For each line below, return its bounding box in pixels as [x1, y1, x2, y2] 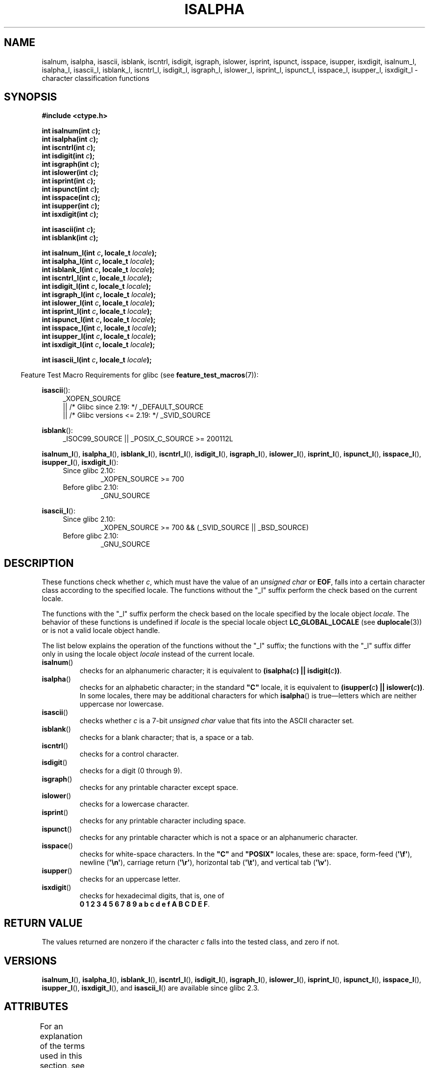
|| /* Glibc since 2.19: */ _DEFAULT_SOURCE [63, 403, 204, 411]
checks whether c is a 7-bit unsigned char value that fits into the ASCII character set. [79, 716, 354, 725]
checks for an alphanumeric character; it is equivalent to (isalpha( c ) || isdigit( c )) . [79, 666, 342, 675]
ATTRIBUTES [4, 1000, 69, 1013]
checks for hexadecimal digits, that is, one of [79, 891, 224, 900]
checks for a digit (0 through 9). [79, 766, 182, 775]
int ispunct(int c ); [42, 185, 99, 194]
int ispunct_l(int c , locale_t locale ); [42, 315, 156, 324]
